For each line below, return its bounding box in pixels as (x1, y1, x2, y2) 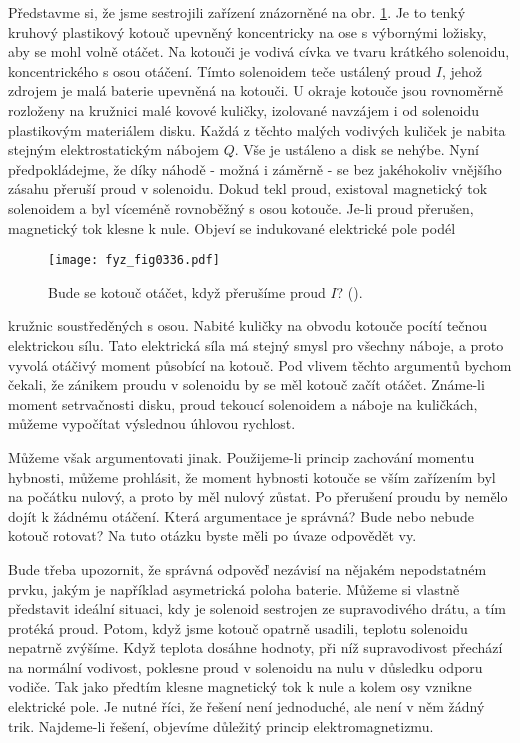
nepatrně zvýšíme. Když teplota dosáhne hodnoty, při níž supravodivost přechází (8, 637, 503, 658)
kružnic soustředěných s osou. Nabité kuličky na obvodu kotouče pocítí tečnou (8, 315, 488, 336)
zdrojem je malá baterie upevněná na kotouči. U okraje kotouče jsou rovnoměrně (8, 80, 503, 101)
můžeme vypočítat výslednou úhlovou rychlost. (8, 413, 296, 434)
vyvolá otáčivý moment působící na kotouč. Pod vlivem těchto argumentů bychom (8, 354, 512, 375)
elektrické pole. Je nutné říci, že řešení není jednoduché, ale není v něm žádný (8, 696, 485, 717)
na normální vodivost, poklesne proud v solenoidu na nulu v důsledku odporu (8, 656, 483, 677)
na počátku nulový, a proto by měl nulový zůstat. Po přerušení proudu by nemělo (8, 486, 508, 507)
